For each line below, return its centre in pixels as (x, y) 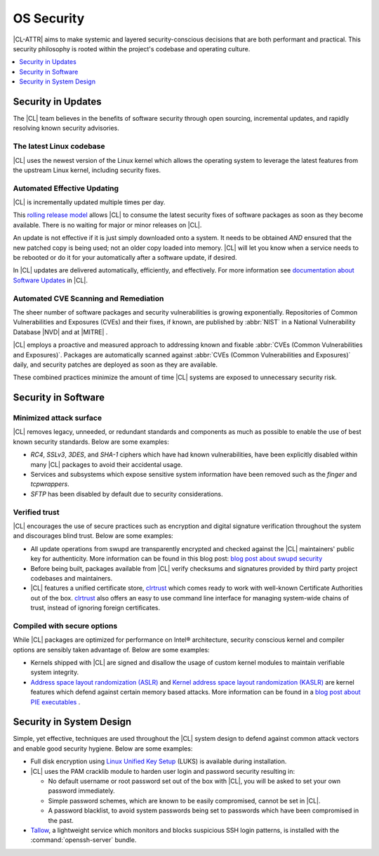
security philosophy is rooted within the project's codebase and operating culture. (132, 48)
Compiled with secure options (65, 626)
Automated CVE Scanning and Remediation (88, 298)
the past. (61, 820)
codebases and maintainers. (72, 578)
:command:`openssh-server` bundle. (84, 840)
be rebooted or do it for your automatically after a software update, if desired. (125, 258)
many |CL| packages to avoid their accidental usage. (106, 464)
